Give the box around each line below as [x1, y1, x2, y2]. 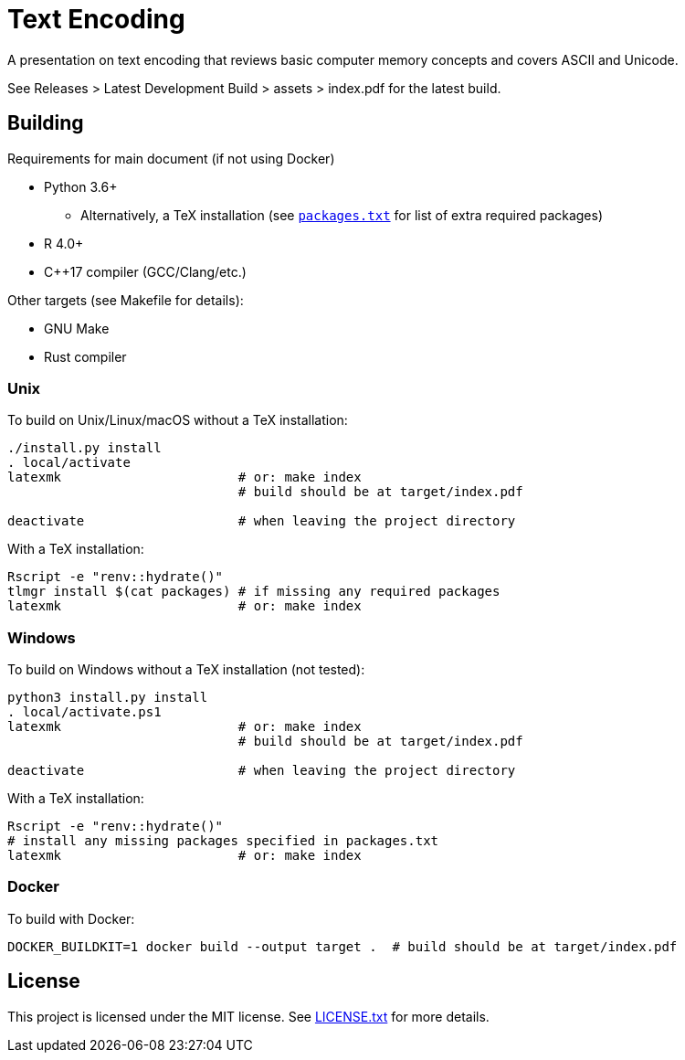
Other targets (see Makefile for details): [7, 291, 244, 308]
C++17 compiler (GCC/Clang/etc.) [44, 263, 247, 280]
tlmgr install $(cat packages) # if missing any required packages [7, 584, 501, 599]
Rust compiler [44, 348, 127, 365]
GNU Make [44, 320, 110, 336]
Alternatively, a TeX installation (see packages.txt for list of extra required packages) [80, 207, 604, 223]
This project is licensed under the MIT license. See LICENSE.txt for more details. [7, 1008, 490, 1024]
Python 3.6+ [44, 178, 118, 195]
